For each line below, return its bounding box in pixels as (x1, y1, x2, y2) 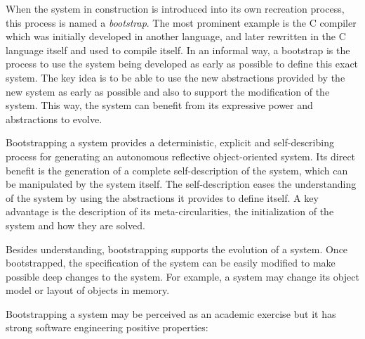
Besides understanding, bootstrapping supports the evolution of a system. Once (6, 241, 348, 256)
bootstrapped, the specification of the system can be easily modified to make (6, 255, 336, 270)
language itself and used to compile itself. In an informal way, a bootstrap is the (6, 42, 350, 57)
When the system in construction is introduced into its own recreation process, (6, 1, 345, 15)
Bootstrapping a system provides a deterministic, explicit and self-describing (6, 135, 334, 150)
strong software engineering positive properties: (6, 320, 208, 335)
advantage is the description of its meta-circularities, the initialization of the (6, 204, 334, 219)
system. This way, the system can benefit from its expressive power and (6, 98, 313, 113)
